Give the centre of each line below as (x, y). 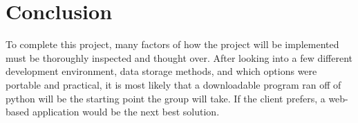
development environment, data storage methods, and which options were (161, 71)
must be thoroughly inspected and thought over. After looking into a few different (179, 57)
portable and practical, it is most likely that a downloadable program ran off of (173, 84)
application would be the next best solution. (126, 112)
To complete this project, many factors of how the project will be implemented (172, 44)
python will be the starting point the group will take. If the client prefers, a (166, 98)
